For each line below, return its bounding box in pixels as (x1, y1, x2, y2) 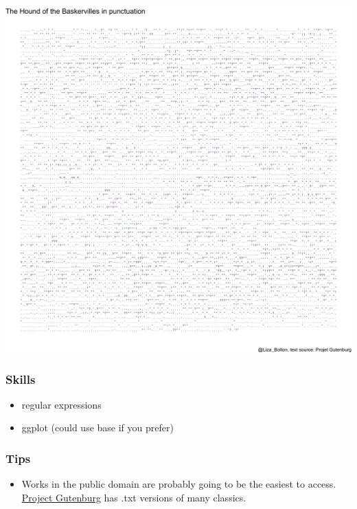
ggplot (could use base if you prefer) (21, 420, 174, 435)
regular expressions (21, 397, 102, 411)
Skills (5, 370, 36, 387)
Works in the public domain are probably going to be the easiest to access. (21, 477, 336, 491)
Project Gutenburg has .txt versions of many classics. (21, 490, 246, 504)
